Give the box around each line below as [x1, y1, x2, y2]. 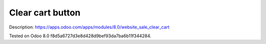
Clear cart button [9, 7, 81, 18]
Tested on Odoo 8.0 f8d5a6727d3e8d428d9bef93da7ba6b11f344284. [9, 33, 152, 39]
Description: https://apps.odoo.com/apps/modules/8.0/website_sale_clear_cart [9, 24, 170, 30]
